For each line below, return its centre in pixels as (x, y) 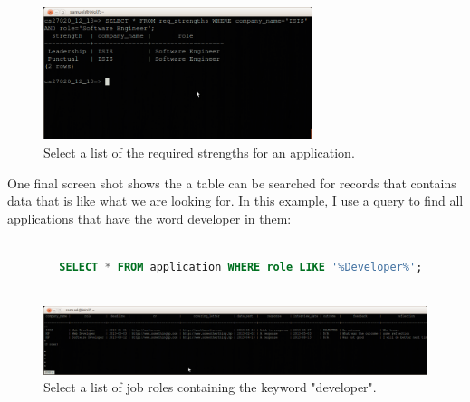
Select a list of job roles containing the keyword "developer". (210, 387)
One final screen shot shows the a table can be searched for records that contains (232, 182)
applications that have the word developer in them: (149, 218)
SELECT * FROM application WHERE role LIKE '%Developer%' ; (241, 268)
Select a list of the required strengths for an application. (199, 153)
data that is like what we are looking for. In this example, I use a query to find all (235, 201)
